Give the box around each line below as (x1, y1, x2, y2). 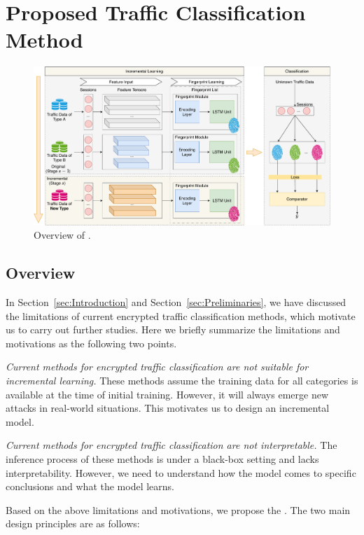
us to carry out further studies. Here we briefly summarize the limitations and (6, 322, 340, 337)
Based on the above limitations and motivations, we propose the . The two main (6, 502, 351, 517)
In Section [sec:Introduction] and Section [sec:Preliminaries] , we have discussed (6, 295, 346, 309)
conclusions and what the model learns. (6, 479, 174, 494)
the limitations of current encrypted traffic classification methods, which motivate (6, 308, 356, 323)
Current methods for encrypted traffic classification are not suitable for (6, 359, 309, 374)
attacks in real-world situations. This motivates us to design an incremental (6, 401, 330, 415)
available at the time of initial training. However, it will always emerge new (6, 387, 328, 401)
